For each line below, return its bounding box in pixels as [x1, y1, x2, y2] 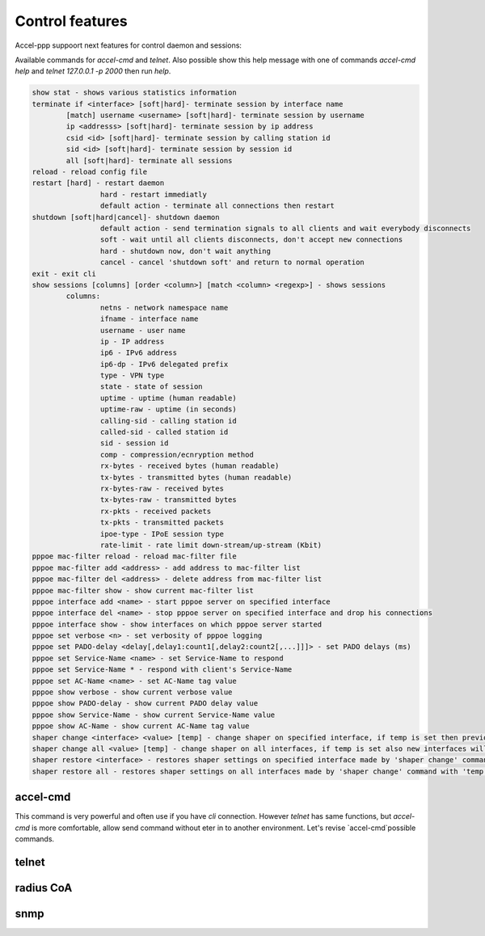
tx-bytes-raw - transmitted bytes [99, 495, 238, 504]
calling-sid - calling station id [99, 416, 238, 425]
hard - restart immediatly [99, 190, 208, 199]
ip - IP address [99, 336, 165, 346]
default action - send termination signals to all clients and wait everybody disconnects [99, 224, 471, 233]
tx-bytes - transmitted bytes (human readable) [99, 473, 293, 482]
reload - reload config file [32, 167, 148, 177]
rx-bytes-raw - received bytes [99, 483, 224, 493]
